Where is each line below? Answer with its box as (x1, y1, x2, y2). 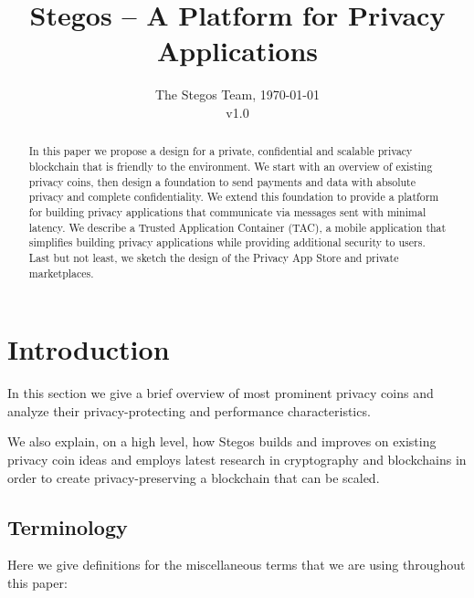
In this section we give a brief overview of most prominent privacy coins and (7, 383, 434, 403)
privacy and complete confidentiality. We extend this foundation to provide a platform (28, 189, 439, 205)
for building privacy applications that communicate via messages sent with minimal (28, 204, 427, 219)
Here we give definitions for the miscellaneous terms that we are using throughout (7, 555, 466, 574)
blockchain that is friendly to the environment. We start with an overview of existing (28, 158, 433, 173)
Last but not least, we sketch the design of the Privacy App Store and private (28, 249, 399, 265)
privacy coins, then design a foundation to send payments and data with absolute (28, 173, 416, 189)
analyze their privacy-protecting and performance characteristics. (7, 401, 371, 420)
